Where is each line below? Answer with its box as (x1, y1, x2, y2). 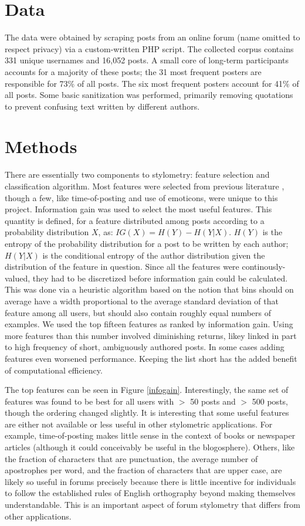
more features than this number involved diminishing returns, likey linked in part (5, 329, 297, 341)
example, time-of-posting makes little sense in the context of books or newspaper (5, 429, 296, 442)
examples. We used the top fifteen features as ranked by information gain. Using (5, 318, 293, 330)
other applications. (5, 510, 72, 522)
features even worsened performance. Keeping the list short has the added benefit (5, 352, 297, 364)
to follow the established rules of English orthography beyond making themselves (5, 487, 296, 499)
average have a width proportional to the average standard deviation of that (5, 294, 279, 307)
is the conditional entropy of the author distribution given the (42, 249, 265, 261)
